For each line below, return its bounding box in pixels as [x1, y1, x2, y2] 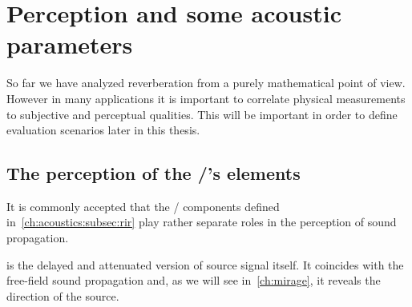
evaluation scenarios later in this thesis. [6, 122, 200, 138]
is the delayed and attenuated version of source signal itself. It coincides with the [6, 256, 404, 273]
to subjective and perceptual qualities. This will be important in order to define [6, 106, 398, 122]
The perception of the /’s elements [6, 161, 301, 185]
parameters [6, 28, 133, 61]
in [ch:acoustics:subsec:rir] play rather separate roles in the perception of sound [6, 213, 397, 230]
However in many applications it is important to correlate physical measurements [6, 90, 406, 106]
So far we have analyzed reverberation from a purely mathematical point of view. [6, 74, 406, 91]
